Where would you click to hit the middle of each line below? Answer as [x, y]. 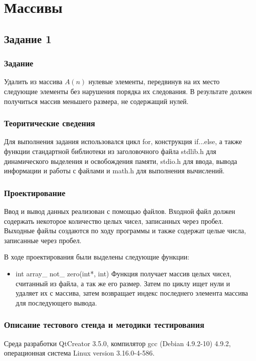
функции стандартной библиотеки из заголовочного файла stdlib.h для [110, 151]
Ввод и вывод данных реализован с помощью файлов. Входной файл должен [120, 211]
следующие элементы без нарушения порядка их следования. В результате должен [128, 91]
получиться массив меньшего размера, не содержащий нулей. [96, 101]
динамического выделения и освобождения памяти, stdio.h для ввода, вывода [121, 161]
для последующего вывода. [56, 302]
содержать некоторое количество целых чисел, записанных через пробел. [114, 221]
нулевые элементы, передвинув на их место [154, 81]
